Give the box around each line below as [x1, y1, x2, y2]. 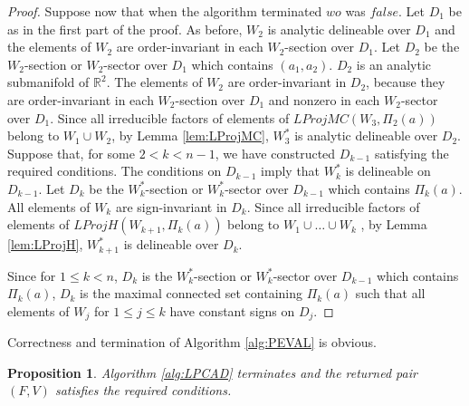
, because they [366, 72, 445, 92]
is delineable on [345, 161, 431, 180]
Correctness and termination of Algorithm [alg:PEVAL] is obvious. [7, 333, 377, 352]
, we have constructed [215, 143, 336, 162]
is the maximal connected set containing [80, 284, 303, 303]
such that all [355, 284, 426, 303]
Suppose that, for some [7, 143, 135, 162]
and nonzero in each [268, 90, 380, 109]
